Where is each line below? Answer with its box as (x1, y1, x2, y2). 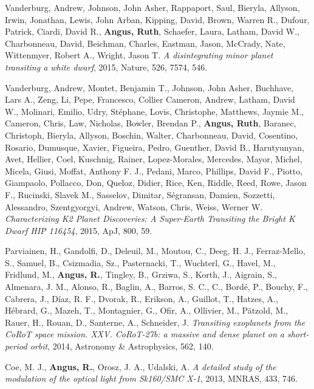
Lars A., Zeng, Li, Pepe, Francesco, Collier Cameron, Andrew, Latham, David (5, 93, 295, 106)
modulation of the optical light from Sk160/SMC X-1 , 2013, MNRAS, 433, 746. (5, 372, 298, 385)
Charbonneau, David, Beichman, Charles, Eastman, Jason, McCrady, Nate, (5, 36, 285, 49)
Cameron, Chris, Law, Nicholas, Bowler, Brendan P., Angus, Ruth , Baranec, (5, 117, 296, 129)
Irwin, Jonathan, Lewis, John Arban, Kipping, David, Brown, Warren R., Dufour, (5, 13, 310, 26)
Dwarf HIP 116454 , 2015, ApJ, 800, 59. (5, 224, 152, 236)
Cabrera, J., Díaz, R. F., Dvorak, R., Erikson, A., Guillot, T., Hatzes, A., (5, 292, 278, 305)
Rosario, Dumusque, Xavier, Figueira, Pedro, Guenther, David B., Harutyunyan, (5, 140, 304, 153)
